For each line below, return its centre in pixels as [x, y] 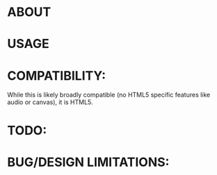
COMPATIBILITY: [57, 75]
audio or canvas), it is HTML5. [50, 102]
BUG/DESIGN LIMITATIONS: [88, 162]
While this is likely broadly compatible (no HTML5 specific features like [109, 95]
